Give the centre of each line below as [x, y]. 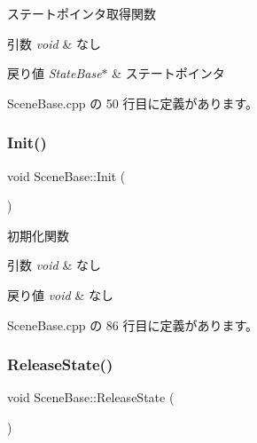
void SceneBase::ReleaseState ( [91, 397]
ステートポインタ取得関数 [82, 13]
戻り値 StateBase [55, 73]
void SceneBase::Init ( [66, 175]
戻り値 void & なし [60, 294]
